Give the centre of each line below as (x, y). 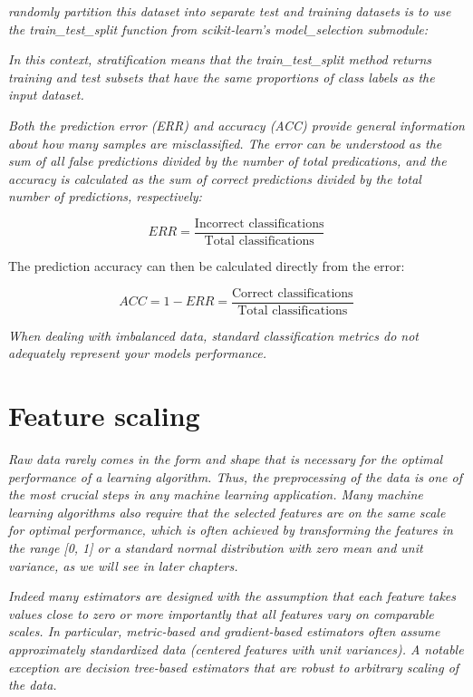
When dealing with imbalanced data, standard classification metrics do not (214, 335)
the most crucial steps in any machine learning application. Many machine (216, 494)
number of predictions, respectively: (105, 196)
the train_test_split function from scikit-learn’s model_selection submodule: (218, 29)
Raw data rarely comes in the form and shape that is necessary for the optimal (226, 458)
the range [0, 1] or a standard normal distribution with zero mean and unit (216, 547)
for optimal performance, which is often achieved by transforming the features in (231, 530)
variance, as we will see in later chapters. (123, 565)
